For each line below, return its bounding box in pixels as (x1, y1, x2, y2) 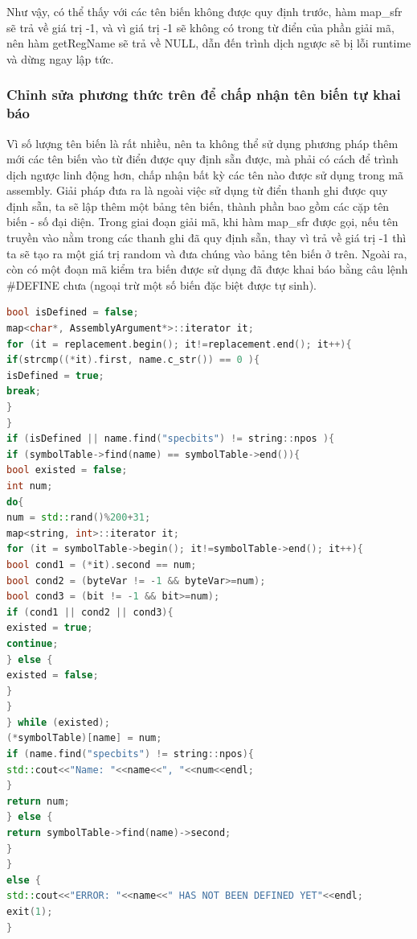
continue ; (6, 637, 59, 649)
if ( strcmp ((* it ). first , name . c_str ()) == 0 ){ (6, 354, 260, 366)
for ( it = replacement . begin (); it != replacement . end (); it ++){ (6, 338, 352, 350)
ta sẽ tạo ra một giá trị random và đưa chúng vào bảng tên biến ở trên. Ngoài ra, (6, 245, 407, 262)
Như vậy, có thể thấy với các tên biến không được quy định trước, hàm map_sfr (6, 3, 403, 19)
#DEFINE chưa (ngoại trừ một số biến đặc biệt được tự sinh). (6, 276, 317, 293)
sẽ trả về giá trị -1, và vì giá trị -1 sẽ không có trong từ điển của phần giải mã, (6, 19, 395, 35)
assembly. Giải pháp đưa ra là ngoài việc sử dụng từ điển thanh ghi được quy (6, 182, 388, 199)
